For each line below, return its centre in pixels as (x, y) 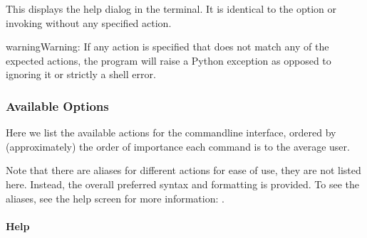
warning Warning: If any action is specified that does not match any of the (167, 47)
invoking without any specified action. (89, 22)
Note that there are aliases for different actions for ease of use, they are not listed (183, 170)
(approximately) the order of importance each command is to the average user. (178, 146)
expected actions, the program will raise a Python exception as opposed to (169, 60)
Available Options (57, 106)
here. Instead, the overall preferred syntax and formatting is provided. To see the (183, 184)
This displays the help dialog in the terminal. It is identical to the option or (171, 9)
